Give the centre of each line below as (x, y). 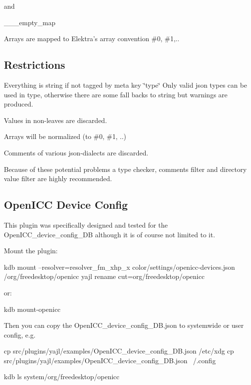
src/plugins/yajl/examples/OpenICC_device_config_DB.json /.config (110, 360)
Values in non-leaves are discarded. (56, 120)
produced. (19, 104)
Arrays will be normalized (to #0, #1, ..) (65, 136)
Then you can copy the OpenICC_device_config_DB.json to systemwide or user (124, 325)
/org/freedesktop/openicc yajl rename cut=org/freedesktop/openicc (104, 276)
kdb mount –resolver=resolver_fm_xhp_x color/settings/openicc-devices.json (119, 267)
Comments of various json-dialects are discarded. (76, 152)
